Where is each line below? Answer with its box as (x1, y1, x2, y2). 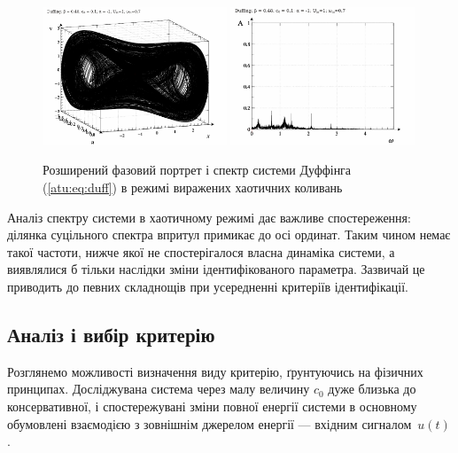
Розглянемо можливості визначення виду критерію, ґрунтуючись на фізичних (7, 362, 423, 380)
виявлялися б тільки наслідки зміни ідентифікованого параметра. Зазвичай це (7, 260, 425, 278)
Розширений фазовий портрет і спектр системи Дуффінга (43, 160, 352, 179)
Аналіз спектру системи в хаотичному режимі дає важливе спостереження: (7, 207, 411, 226)
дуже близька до (328, 379, 416, 398)
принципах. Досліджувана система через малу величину (7, 379, 310, 398)
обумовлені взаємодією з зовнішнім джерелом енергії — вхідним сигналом (7, 414, 412, 433)
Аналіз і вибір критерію (7, 320, 215, 348)
